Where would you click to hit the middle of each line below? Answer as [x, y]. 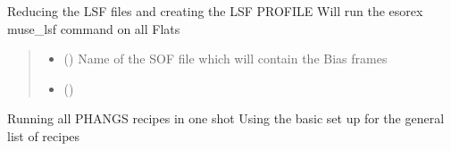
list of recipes [44, 135]
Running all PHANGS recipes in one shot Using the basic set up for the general [226, 118]
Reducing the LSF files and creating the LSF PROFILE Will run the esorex [215, 11]
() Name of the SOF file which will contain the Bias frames [225, 59]
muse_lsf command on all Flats [94, 28]
